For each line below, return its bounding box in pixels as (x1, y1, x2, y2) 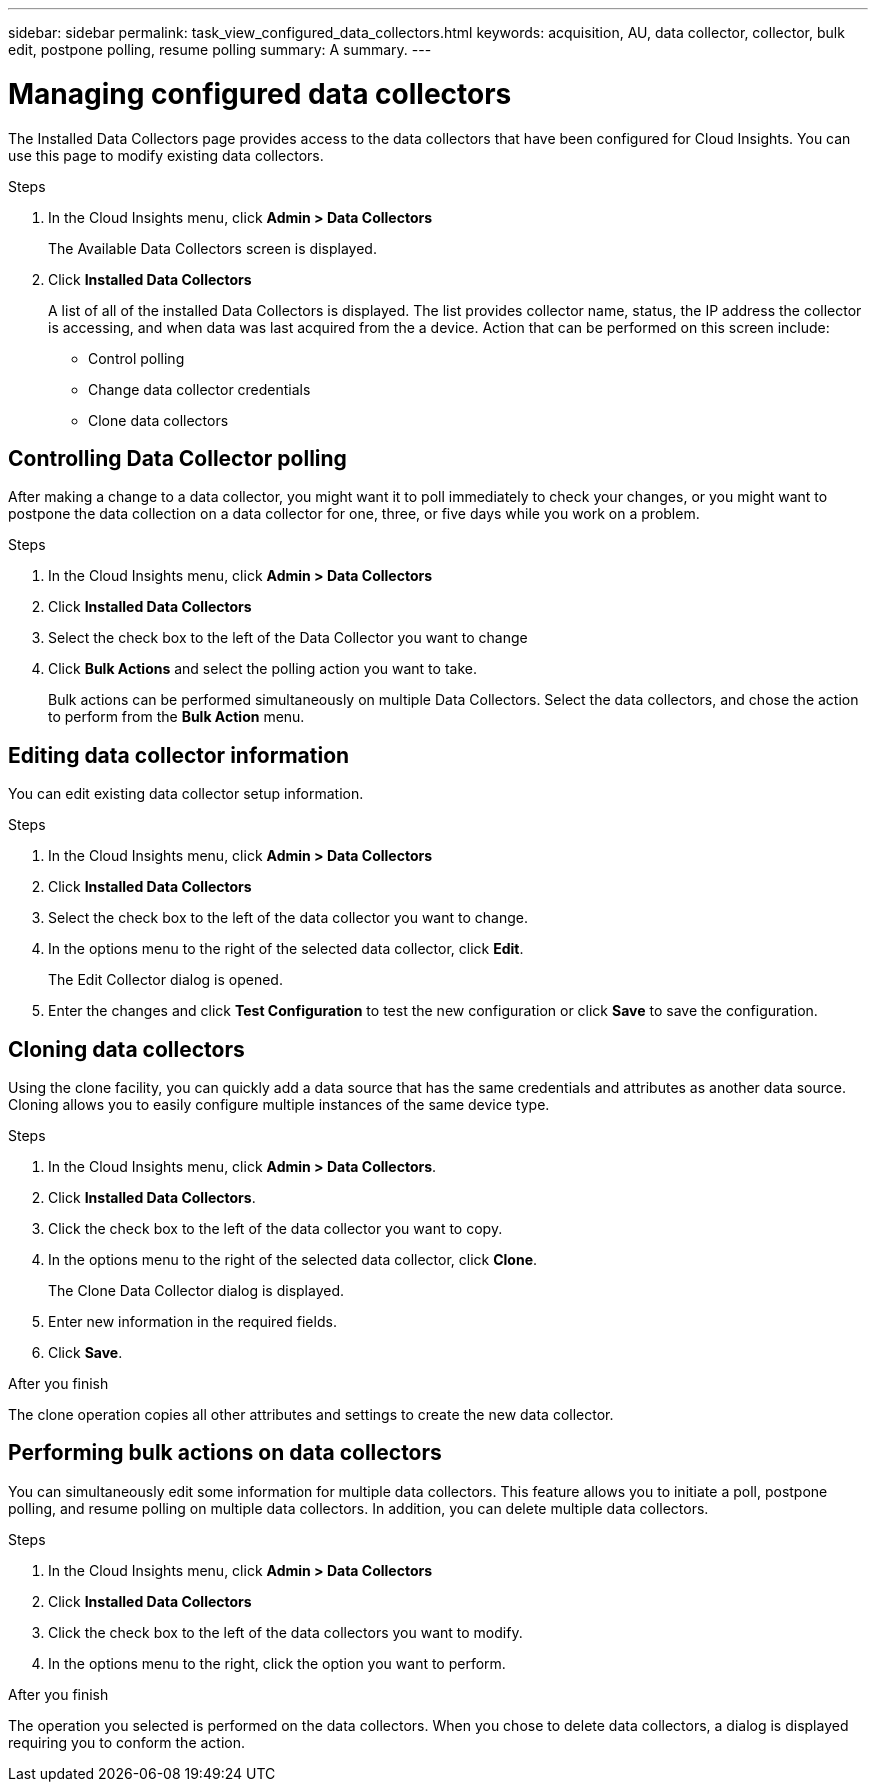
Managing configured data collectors (8, 76, 512, 111)
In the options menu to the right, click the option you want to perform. (48, 1654, 506, 1672)
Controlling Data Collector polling (8, 445, 347, 471)
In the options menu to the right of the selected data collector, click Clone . (48, 1251, 538, 1269)
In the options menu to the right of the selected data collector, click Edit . (48, 940, 524, 958)
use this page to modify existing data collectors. (8, 146, 324, 164)
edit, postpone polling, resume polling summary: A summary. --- (8, 41, 432, 58)
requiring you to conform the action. (8, 1733, 246, 1751)
